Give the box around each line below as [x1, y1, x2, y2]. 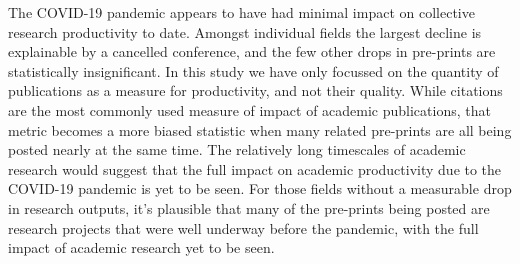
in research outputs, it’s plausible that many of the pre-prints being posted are [8, 197, 490, 218]
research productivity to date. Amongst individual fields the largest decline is [8, 21, 482, 42]
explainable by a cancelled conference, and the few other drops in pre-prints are [8, 41, 496, 62]
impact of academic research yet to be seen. [8, 237, 275, 258]
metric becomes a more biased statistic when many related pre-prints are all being [8, 119, 512, 140]
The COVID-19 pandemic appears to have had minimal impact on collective [8, 2, 475, 22]
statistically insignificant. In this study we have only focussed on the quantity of [8, 60, 499, 81]
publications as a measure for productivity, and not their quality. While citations [8, 80, 503, 101]
